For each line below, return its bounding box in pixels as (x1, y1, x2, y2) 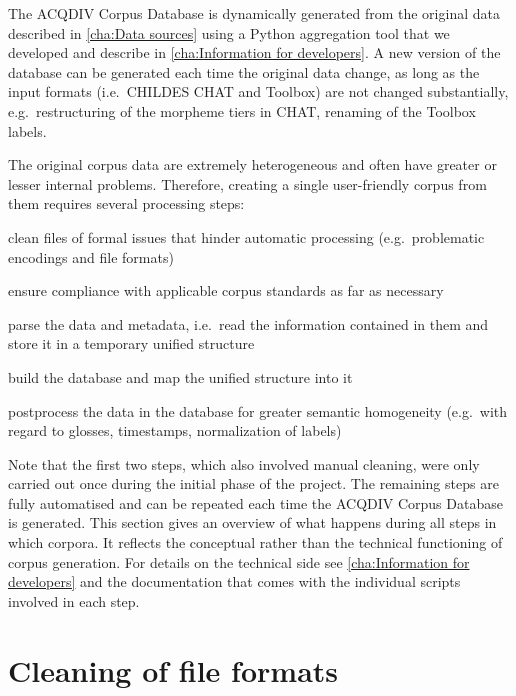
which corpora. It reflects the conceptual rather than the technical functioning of (8, 532, 503, 553)
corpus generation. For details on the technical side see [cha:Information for (8, 551, 470, 572)
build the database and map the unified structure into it (8, 366, 353, 387)
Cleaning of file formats (8, 649, 339, 690)
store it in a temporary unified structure (8, 333, 255, 354)
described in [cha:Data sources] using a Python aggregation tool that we (8, 22, 450, 43)
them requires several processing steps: (8, 193, 245, 214)
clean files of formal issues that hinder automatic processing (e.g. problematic (8, 226, 485, 247)
